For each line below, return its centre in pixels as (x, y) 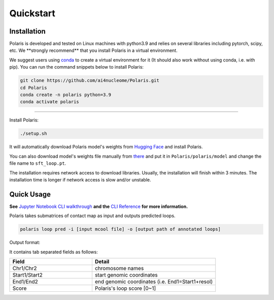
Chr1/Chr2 (25, 268)
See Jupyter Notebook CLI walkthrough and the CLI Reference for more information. (99, 206)
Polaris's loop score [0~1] (125, 288)
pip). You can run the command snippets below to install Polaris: (77, 67)
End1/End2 (25, 281)
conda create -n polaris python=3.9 (66, 95)
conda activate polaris (50, 102)
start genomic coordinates (126, 275)
